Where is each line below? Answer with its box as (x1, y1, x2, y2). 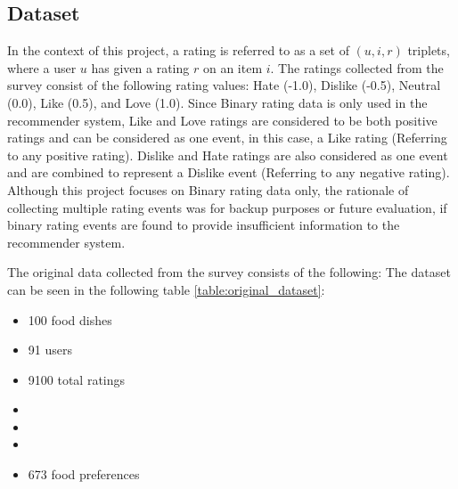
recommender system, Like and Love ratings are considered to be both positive (7, 110, 438, 129)
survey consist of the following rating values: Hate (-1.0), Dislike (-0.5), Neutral (7, 76, 441, 94)
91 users (28, 340, 72, 359)
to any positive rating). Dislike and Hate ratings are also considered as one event (7, 145, 448, 164)
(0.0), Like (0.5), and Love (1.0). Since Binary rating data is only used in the (7, 93, 428, 111)
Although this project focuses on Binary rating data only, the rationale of (7, 180, 409, 199)
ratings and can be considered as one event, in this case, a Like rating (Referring (7, 128, 447, 147)
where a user (7, 58, 77, 77)
